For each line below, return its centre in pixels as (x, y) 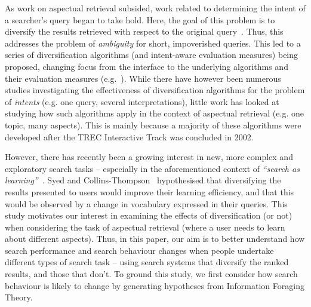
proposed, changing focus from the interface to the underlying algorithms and (147, 66)
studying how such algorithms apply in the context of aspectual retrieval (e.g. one (154, 113)
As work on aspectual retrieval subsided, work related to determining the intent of (155, 8)
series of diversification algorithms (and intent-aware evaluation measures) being (152, 55)
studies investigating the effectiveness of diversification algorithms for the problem (155, 90)
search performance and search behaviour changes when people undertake (139, 250)
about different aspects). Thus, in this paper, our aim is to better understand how (155, 239)
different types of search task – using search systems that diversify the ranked (147, 262)
